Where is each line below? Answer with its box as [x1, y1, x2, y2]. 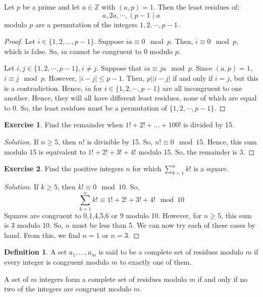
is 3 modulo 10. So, [4, 220, 64, 230]
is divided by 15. [183, 119, 234, 130]
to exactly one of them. [120, 257, 192, 267]
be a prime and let [22, 2, 80, 12]
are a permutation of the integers [35, 19, 138, 29]
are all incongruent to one [163, 82, 242, 93]
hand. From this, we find [4, 229, 80, 240]
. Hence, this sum [203, 136, 257, 146]
